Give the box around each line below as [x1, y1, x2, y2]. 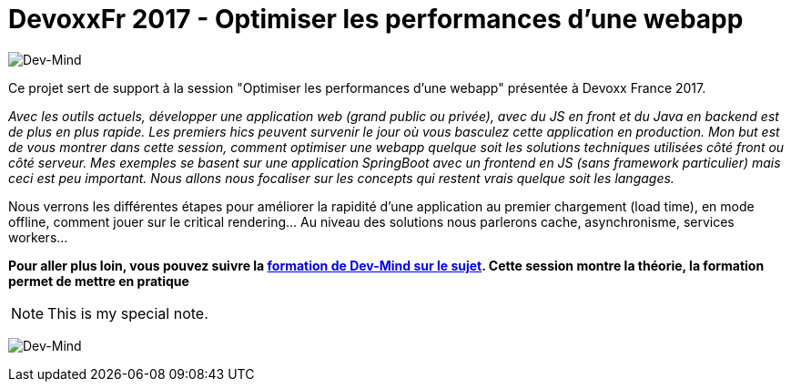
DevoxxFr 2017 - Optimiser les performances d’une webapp [8, 4, 744, 35]
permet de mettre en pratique [8, 272, 189, 289]
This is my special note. [47, 303, 208, 322]
